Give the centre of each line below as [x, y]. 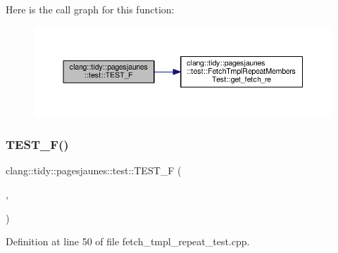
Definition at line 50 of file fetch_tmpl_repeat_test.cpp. [128, 241]
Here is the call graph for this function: [90, 9]
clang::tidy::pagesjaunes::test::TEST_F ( [94, 170]
